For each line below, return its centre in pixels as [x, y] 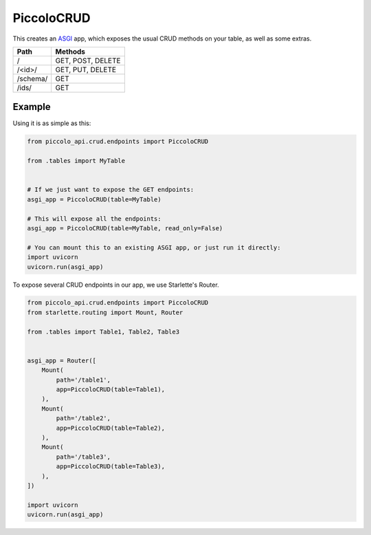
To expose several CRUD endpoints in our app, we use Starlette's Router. [116, 285]
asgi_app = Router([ [61, 360]
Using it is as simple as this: [52, 123]
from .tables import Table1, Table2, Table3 [103, 331]
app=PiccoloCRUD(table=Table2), [110, 428]
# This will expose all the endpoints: [94, 219]
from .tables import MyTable [76, 161]
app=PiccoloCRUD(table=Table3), [110, 467]
